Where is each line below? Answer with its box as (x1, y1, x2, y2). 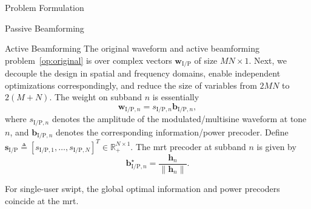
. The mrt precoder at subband (130, 140, 246, 152)
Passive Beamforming (5, 21, 84, 34)
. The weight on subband (49, 91, 142, 103)
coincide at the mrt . (5, 194, 79, 207)
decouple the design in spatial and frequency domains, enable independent (5, 67, 281, 80)
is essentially (152, 91, 199, 103)
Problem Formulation (5, 1, 84, 13)
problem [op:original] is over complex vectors (5, 53, 172, 66)
